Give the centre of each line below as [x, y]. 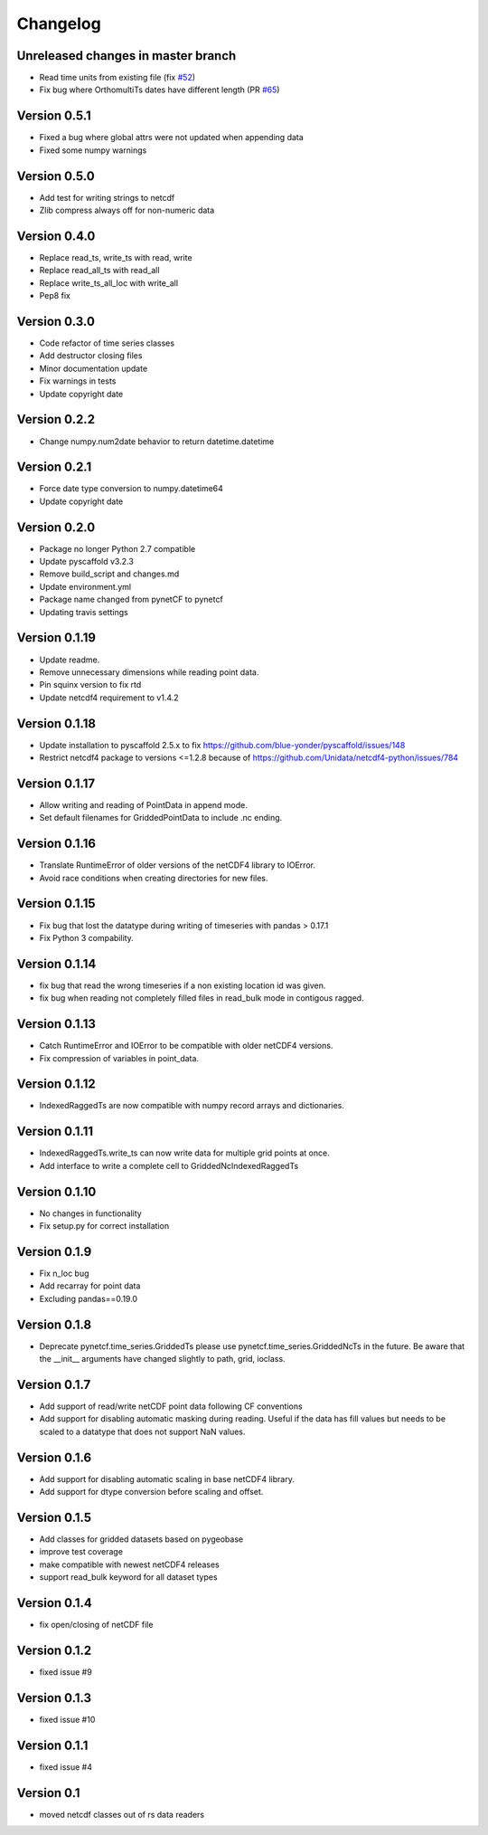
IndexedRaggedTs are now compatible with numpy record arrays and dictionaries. [192, 1106]
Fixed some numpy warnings [93, 150]
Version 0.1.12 [56, 1084]
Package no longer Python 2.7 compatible [117, 548]
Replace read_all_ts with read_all [99, 271]
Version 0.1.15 [56, 903]
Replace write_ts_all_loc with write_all [109, 283]
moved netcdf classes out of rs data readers [122, 1814]
